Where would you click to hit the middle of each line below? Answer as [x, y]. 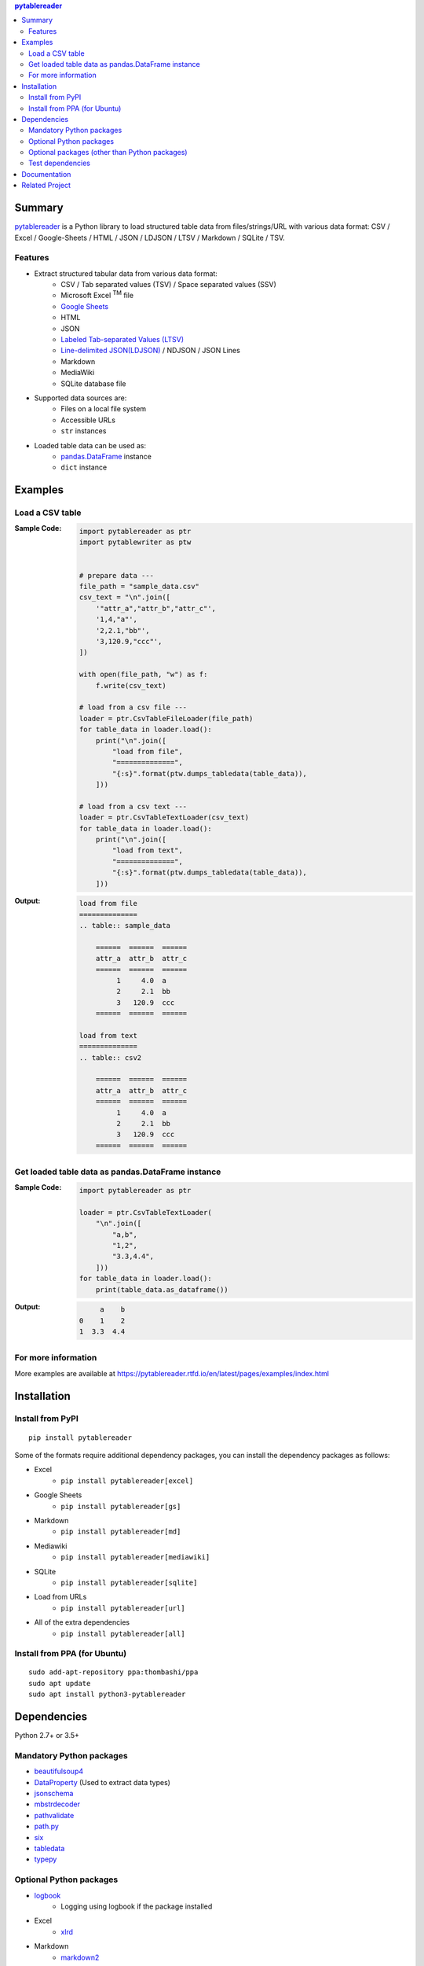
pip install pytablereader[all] [123, 1633]
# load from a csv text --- [133, 806]
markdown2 [80, 1957]
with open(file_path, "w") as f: [143, 675]
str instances [84, 431]
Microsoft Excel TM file [97, 295]
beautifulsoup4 [59, 1771]
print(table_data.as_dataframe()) [162, 1289]
